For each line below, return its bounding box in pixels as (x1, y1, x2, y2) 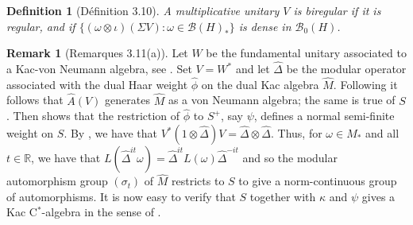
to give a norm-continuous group (238, 173, 397, 189)
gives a (361, 188, 396, 204)
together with (249, 188, 316, 204)
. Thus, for (270, 125, 322, 142)
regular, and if (6, 17, 75, 34)
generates (105, 91, 150, 108)
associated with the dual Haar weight (6, 76, 188, 92)
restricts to (172, 173, 225, 189)
